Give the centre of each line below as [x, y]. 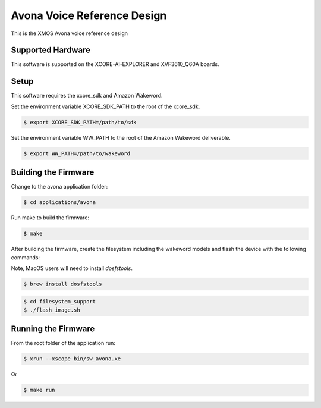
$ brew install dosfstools [63, 284]
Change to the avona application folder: [59, 187]
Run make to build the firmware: [50, 218]
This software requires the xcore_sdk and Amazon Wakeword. [87, 96]
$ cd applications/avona [60, 203]
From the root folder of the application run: [63, 343]
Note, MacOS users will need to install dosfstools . [72, 268]
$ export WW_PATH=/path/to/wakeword [77, 153]
